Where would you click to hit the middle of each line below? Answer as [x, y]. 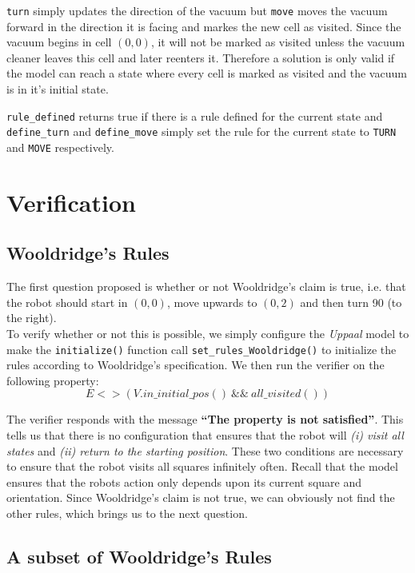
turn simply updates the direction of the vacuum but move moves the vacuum [197, 10]
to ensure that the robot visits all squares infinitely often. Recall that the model [202, 466]
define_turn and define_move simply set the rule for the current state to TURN [202, 131]
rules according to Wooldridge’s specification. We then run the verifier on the [196, 365]
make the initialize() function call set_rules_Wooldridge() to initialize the [202, 349]
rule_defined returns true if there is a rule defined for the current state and [195, 115]
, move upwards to [212, 302]
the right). [32, 318]
